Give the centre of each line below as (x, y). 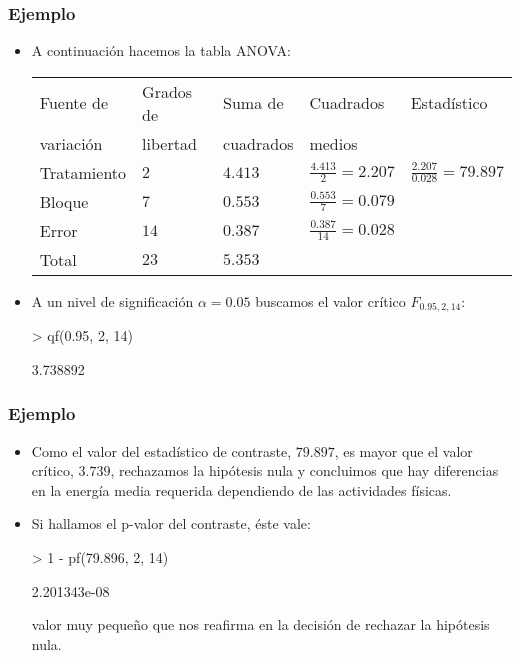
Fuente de (74, 103)
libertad (169, 143)
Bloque (64, 201)
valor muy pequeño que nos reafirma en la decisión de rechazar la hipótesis (260, 624)
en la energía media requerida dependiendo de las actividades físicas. (241, 489)
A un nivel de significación (112, 300)
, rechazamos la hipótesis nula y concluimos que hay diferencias (304, 470)
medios (333, 143)
